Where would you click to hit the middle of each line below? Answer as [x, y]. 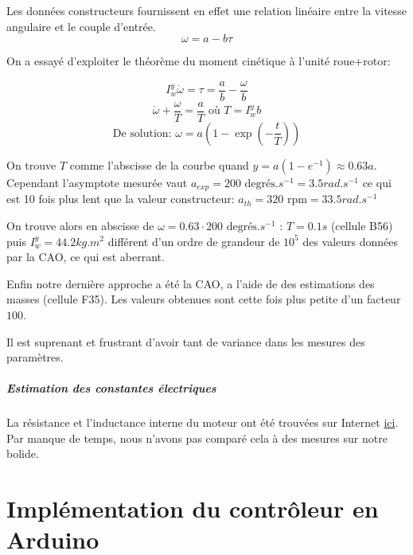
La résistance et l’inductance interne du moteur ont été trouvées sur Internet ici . [203, 422]
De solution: [142, 133]
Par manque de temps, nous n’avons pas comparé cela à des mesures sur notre [197, 438]
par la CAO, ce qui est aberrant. [86, 257]
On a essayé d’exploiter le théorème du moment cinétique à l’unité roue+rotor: [199, 61]
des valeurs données [351, 241]
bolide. [23, 453]
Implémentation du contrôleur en [193, 508]
